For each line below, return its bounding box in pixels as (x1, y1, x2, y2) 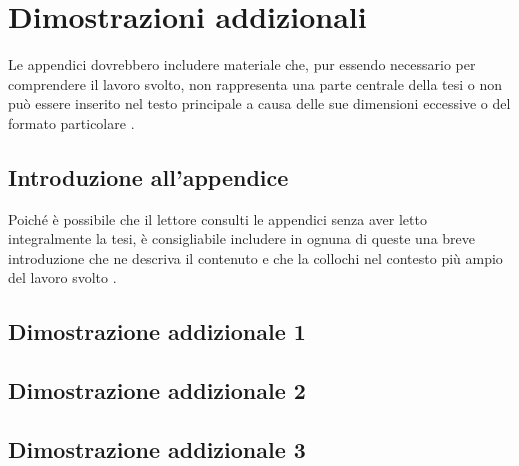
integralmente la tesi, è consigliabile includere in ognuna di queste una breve (8, 228, 476, 249)
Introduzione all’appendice (8, 161, 289, 192)
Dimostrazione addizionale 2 (8, 375, 306, 406)
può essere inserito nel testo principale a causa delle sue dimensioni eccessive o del (8, 93, 511, 114)
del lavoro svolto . (8, 267, 117, 288)
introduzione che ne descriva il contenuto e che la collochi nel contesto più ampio (8, 247, 503, 268)
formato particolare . (8, 112, 135, 133)
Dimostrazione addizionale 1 (8, 316, 306, 347)
